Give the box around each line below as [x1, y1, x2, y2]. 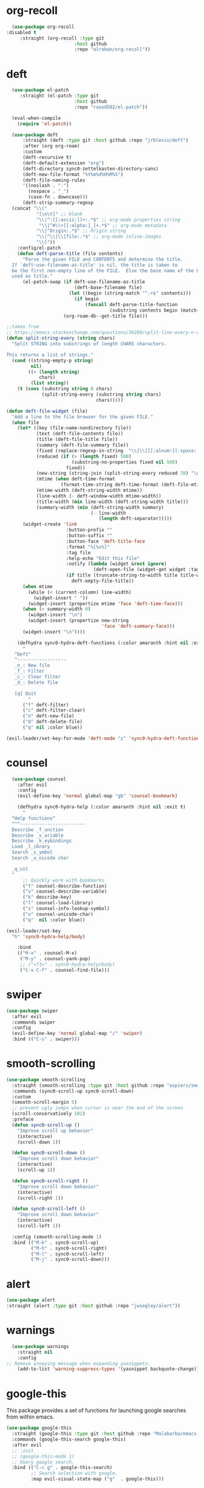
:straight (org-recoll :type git [19, 35, 104, 41]
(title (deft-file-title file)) [36, 437, 118, 443]
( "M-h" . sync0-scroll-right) [30, 1245, 107, 1251]
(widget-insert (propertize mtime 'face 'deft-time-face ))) [28, 600, 183, 606]
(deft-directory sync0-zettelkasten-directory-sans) [22, 166, 159, 172]
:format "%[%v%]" [66, 544, 110, 550]
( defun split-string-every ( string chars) [6, 335, 115, 342]
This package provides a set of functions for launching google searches [6, 1407, 186, 1414]
